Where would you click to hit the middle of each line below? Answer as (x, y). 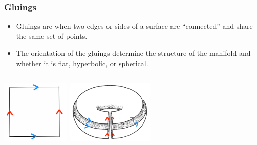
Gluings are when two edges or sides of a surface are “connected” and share (134, 26)
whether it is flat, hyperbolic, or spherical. (82, 63)
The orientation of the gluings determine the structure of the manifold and (133, 53)
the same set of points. (52, 36)
